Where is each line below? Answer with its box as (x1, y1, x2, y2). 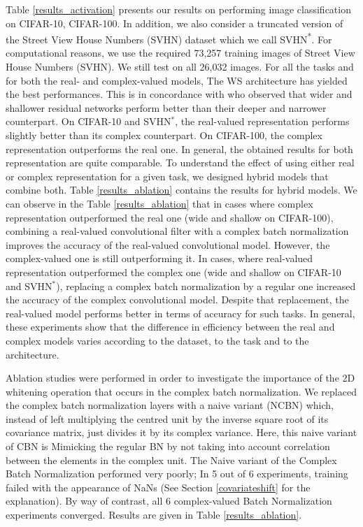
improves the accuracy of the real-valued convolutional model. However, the (6, 237, 330, 252)
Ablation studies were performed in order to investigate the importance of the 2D (6, 370, 355, 385)
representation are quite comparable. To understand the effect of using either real (6, 155, 355, 170)
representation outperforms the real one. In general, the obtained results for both (6, 141, 353, 156)
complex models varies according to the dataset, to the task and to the (6, 333, 309, 347)
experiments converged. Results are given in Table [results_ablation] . (6, 507, 302, 522)
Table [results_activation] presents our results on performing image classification (6, 2, 351, 16)
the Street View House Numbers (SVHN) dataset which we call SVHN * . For (6, 30, 332, 46)
